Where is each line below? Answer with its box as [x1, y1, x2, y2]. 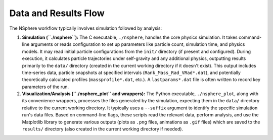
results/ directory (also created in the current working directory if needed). [22, 126, 184, 132]
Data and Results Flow [9, 8, 105, 19]
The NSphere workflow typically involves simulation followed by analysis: [9, 25, 162, 31]
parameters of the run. [22, 84, 69, 90]
